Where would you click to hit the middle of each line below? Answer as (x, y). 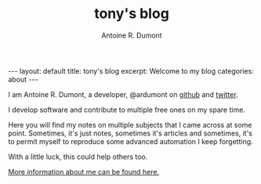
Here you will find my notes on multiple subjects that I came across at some (130, 124)
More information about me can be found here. (83, 171)
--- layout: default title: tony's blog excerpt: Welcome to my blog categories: (131, 70)
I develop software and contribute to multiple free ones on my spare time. (127, 110)
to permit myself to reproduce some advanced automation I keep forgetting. (130, 141)
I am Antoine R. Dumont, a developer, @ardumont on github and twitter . (123, 94)
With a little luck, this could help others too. (78, 157)
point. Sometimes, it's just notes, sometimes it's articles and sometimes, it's (130, 133)
